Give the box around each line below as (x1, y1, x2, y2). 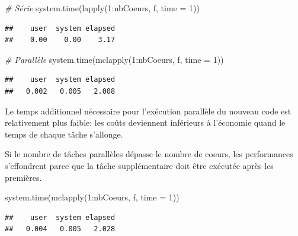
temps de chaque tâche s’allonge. (5, 127, 123, 140)
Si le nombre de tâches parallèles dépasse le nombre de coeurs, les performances (5, 148, 293, 160)
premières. (5, 171, 42, 183)
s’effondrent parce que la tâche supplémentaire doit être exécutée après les (5, 159, 274, 171)
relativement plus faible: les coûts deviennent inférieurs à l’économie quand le (5, 116, 286, 129)
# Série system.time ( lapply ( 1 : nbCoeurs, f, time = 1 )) (5, 2, 200, 14)
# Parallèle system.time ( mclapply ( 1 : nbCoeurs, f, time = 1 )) (5, 53, 224, 65)
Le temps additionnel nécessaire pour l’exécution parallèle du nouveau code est (5, 104, 291, 117)
